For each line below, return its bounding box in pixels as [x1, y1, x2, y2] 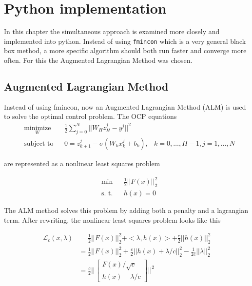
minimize [24, 124, 51, 132]
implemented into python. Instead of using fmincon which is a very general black [4, 36, 246, 46]
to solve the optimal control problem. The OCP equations [4, 111, 177, 121]
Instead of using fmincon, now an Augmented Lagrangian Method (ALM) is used [4, 101, 246, 112]
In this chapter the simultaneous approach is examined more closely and [4, 26, 220, 37]
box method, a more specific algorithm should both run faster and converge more [4, 45, 247, 56]
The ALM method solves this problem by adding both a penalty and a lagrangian [4, 205, 249, 215]
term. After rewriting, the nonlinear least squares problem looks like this [4, 214, 221, 225]
